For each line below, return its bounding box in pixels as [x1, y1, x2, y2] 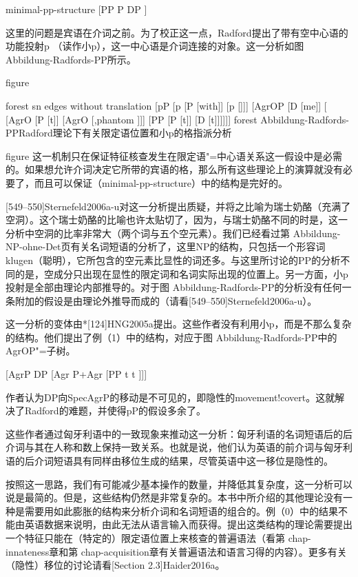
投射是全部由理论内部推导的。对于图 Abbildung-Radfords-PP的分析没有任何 [6, 280, 342, 294]
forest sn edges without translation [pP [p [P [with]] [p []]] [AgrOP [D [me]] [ [6, 98, 327, 112]
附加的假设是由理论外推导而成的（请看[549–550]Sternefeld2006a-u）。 [14, 293, 317, 307]
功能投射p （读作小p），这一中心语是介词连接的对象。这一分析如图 [6, 39, 304, 53]
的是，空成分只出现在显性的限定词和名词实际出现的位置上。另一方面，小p [14, 266, 348, 281]
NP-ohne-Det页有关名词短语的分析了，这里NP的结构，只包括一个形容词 [6, 239, 326, 254]
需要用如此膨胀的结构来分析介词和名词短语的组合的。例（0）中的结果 [24, 503, 338, 518]
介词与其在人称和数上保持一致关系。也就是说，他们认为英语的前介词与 [6, 440, 324, 454]
